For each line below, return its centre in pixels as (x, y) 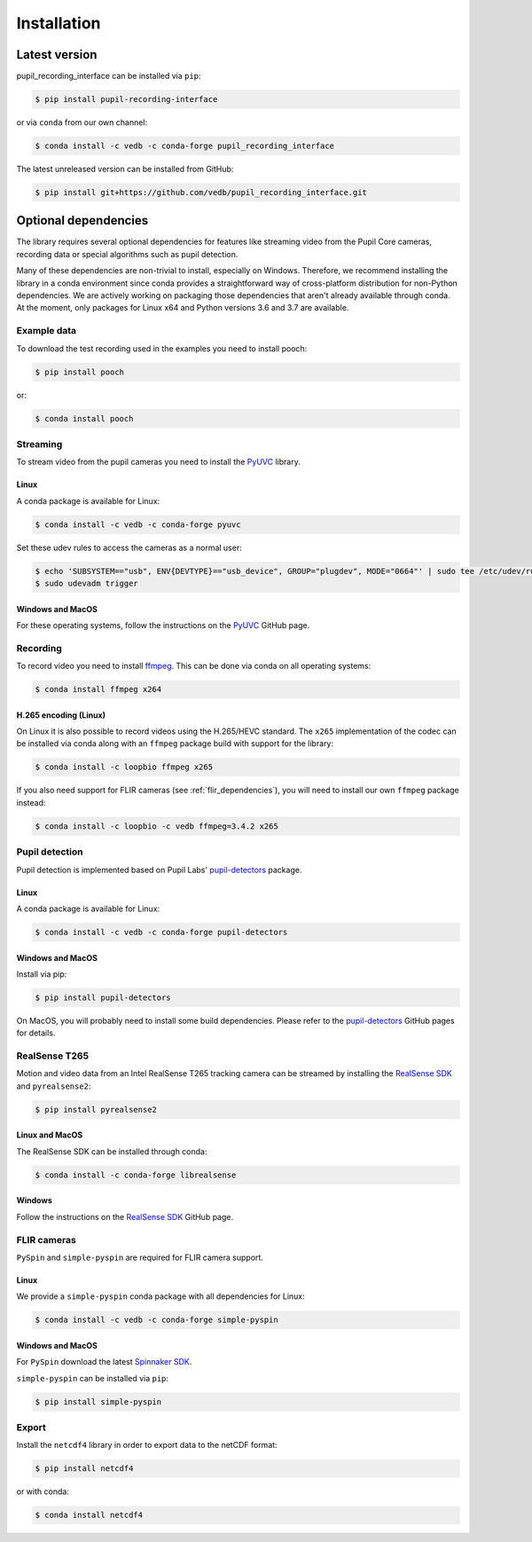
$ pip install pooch (79, 372)
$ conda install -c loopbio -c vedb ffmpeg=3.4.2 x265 (156, 826)
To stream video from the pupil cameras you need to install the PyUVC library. (158, 462)
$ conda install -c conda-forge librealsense (136, 1175)
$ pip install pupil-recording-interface (126, 99)
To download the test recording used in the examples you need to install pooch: (162, 348)
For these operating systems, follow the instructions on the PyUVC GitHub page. (163, 625)
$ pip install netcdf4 (84, 1469)
